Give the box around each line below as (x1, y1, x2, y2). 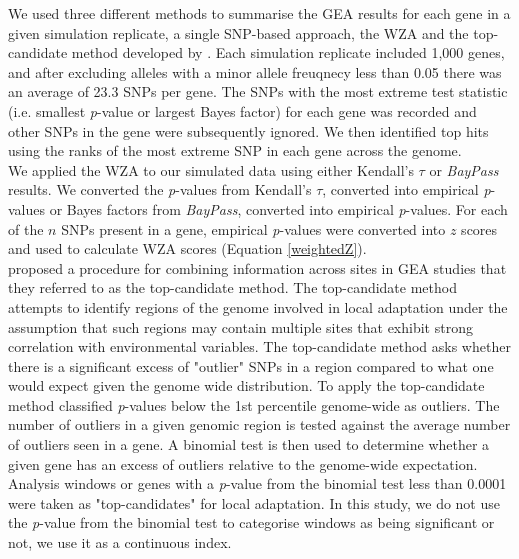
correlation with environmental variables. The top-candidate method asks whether (8, 336, 511, 357)
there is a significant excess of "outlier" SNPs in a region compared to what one (8, 355, 494, 376)
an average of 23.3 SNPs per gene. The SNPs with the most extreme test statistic (8, 81, 508, 102)
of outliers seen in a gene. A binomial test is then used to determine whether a (8, 434, 490, 455)
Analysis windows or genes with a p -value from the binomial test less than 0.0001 (8, 473, 507, 494)
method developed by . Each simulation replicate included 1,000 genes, (71, 42, 505, 63)
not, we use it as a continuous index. (8, 532, 232, 553)
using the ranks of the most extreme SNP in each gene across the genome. (8, 140, 462, 161)
